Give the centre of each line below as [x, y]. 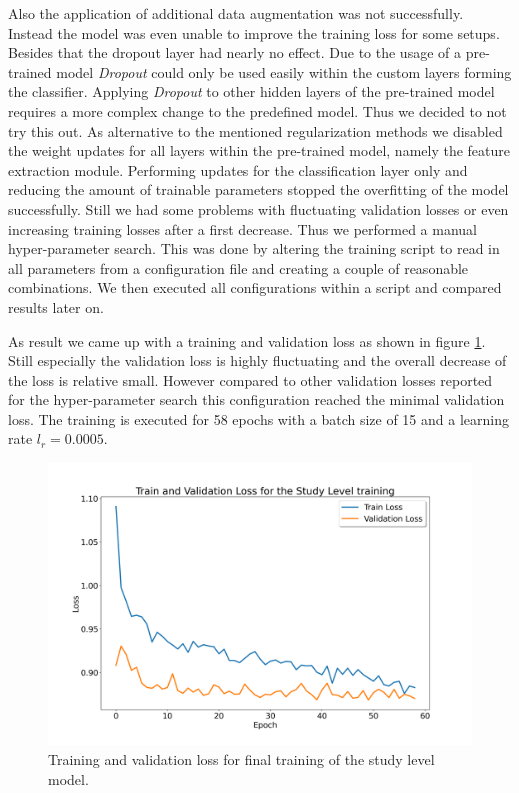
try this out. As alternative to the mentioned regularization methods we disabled [255, 130]
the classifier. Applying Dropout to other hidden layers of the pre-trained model [251, 91]
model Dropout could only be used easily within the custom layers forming [284, 71]
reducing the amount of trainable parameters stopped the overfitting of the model [258, 189]
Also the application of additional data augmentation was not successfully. [236, 13]
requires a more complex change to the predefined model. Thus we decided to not [257, 110]
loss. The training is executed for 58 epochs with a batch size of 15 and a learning [258, 418]
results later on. [56, 306]
